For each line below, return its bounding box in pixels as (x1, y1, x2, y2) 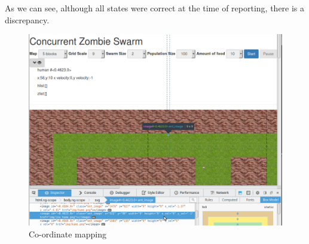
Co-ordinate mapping (29, 227, 106, 240)
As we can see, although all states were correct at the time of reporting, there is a (5, 2, 305, 14)
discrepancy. (5, 13, 50, 26)
